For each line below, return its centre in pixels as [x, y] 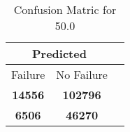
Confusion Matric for [65, 9]
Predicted [59, 53]
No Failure [82, 74]
